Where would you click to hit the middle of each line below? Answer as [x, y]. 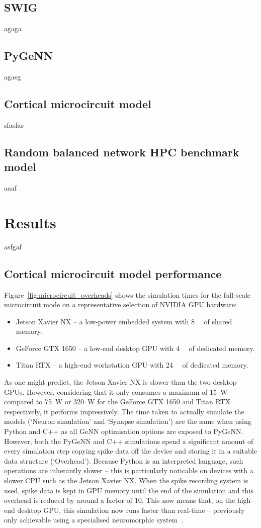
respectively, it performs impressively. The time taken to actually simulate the [124, 411]
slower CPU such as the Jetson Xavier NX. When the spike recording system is [126, 480]
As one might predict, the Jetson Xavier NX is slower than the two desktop [120, 382]
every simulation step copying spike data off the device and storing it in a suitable [130, 451]
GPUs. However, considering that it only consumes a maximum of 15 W [116, 391]
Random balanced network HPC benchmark [122, 152]
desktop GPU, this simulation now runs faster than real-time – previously [131, 510]
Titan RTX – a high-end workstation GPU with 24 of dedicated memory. [132, 365]
